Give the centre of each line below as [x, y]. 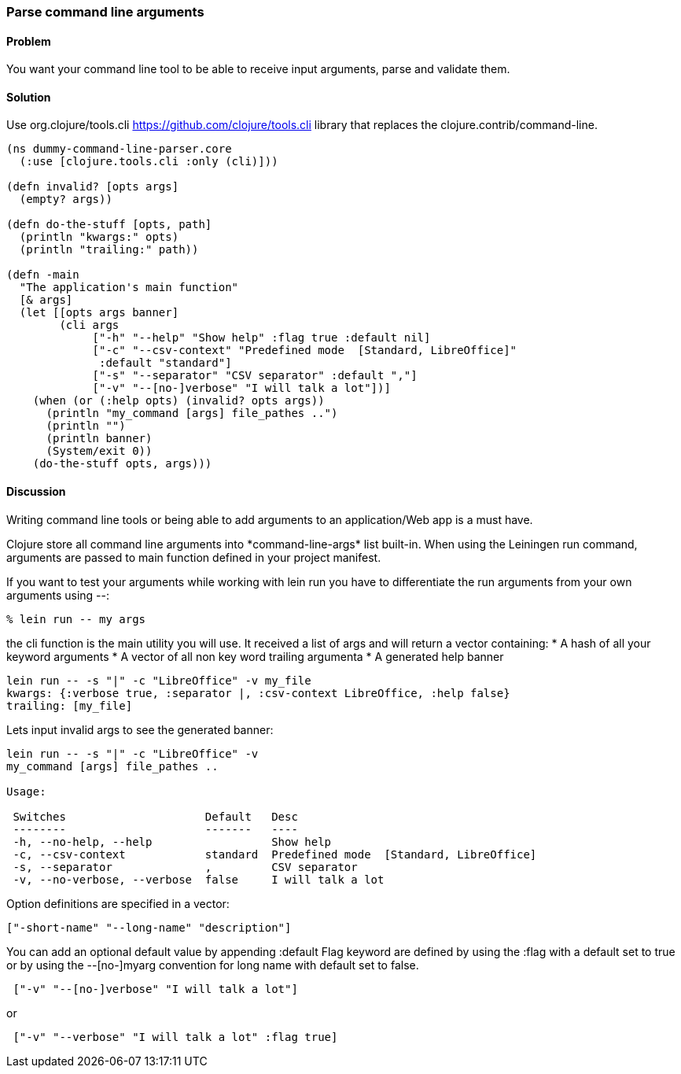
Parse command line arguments [105, 12]
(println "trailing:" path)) [109, 250]
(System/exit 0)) [99, 451]
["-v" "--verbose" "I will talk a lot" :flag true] [175, 1037]
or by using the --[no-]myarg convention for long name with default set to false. [213, 965]
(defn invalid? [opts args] [93, 187]
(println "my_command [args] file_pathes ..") [192, 413]
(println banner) [99, 439]
